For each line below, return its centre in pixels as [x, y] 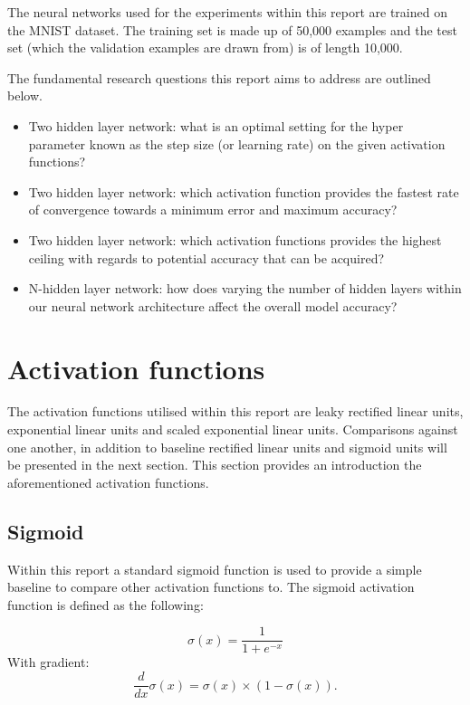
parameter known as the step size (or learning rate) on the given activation [237, 143]
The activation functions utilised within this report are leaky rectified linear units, [235, 411]
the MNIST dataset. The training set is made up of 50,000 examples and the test [232, 29]
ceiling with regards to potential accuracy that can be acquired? [206, 257]
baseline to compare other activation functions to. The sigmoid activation [211, 587]
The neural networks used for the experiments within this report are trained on [227, 12]
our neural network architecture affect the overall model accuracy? [213, 305]
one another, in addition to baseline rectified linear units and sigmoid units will [227, 447]
